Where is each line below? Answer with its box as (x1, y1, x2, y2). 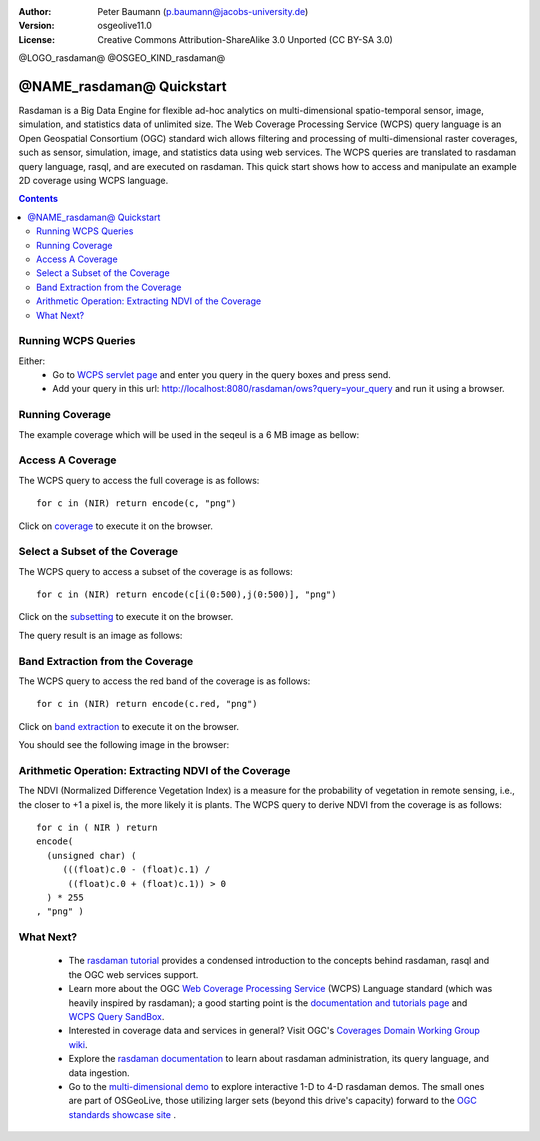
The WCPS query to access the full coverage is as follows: (18, 474, 260, 486)
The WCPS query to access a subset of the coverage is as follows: (18, 565, 294, 577)
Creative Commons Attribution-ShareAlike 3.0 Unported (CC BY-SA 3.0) (97, 33, 394, 45)
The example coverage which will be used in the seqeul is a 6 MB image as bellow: (18, 428, 360, 440)
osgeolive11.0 (97, 20, 152, 32)
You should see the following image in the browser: (18, 739, 230, 751)
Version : (18, 20, 55, 32)
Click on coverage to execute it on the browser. (18, 520, 214, 532)
